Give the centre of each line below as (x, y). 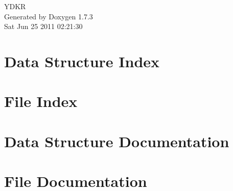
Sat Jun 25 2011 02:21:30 (43, 26)
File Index (41, 101)
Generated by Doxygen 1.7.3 (49, 16)
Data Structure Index (82, 61)
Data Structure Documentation (117, 141)
